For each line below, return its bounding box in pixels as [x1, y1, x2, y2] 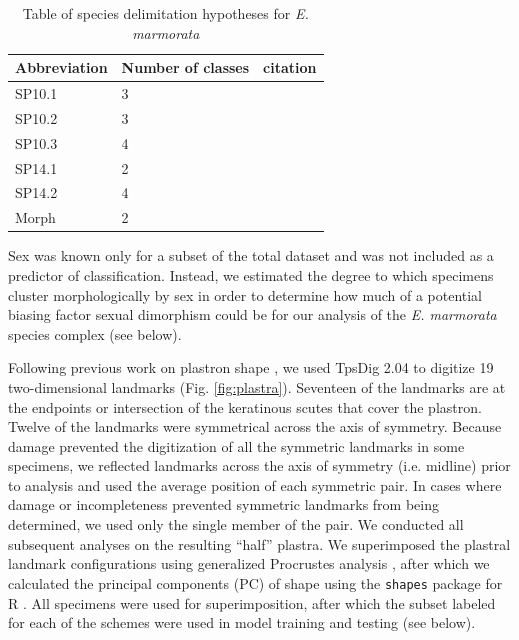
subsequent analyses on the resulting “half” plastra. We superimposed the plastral [8, 533, 511, 554]
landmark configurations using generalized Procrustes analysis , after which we [8, 553, 490, 574]
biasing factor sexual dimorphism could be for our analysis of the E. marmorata [8, 304, 497, 325]
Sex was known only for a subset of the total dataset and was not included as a [8, 245, 494, 266]
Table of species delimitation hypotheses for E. [22, 3, 309, 23]
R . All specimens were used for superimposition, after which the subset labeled [8, 592, 496, 613]
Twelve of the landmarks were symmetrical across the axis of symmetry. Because [8, 416, 502, 437]
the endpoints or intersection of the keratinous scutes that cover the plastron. [8, 396, 482, 417]
